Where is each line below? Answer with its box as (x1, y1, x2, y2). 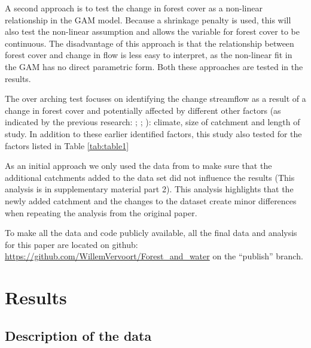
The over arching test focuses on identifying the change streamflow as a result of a (5, 92, 306, 105)
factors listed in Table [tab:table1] (5, 139, 129, 152)
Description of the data (5, 326, 152, 344)
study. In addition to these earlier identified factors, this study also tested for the (5, 127, 302, 140)
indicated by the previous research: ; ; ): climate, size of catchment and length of (5, 116, 300, 128)
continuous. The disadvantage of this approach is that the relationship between (5, 37, 294, 49)
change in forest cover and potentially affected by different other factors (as (5, 104, 281, 116)
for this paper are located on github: (5, 238, 138, 250)
